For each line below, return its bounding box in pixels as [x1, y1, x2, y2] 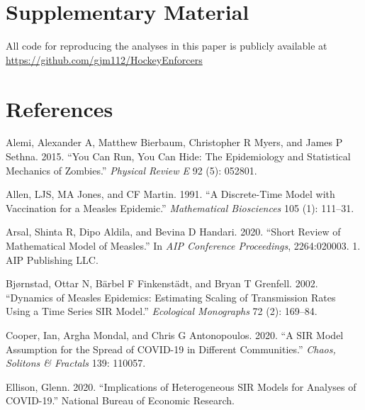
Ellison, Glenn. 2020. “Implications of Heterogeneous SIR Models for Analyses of [6, 379, 356, 394]
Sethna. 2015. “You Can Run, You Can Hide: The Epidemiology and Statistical [6, 149, 351, 164]
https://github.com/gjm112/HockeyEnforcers [6, 52, 203, 67]
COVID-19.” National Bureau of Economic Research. [6, 393, 235, 408]
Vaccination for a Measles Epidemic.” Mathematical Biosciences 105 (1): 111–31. [6, 200, 354, 215]
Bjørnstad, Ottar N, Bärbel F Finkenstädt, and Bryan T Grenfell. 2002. [6, 276, 318, 291]
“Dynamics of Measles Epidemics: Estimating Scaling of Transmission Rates [6, 289, 336, 304]
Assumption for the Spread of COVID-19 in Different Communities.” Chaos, [6, 341, 336, 356]
